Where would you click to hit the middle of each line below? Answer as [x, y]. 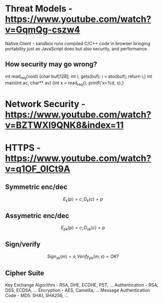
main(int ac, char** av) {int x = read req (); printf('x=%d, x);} [65, 83]
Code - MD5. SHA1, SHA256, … [37, 296]
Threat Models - [39, 9]
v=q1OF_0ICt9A [38, 169]
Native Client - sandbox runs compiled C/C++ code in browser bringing [78, 43]
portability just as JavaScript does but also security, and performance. [77, 49]
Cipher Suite [25, 273]
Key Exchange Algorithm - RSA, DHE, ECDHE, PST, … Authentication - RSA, [82, 285]
